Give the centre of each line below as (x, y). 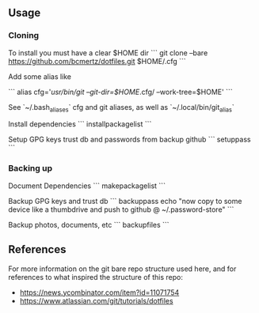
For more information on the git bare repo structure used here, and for (122, 269)
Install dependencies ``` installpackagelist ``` (80, 124)
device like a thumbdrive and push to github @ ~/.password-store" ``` (121, 209)
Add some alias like (40, 76)
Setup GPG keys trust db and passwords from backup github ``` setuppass (129, 140)
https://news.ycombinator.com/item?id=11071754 (99, 292)
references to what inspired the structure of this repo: (96, 277)
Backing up (30, 168)
